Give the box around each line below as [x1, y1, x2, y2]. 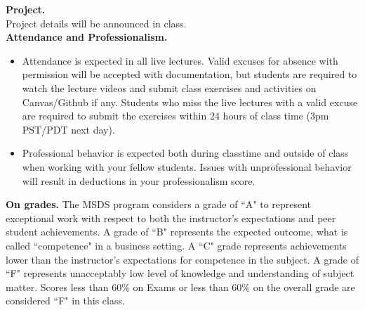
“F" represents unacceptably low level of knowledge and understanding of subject [6, 266, 354, 280]
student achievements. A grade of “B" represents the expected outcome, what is [6, 224, 348, 239]
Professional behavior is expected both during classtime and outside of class [22, 146, 349, 160]
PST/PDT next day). [22, 122, 115, 136]
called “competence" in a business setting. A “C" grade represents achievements [6, 238, 347, 252]
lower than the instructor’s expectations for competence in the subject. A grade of [6, 252, 359, 266]
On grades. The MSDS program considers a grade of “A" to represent [6, 197, 312, 212]
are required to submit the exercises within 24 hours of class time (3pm [22, 108, 329, 123]
